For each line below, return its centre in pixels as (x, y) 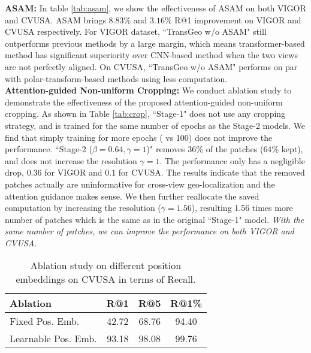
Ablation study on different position (106, 265)
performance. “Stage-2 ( (49, 149)
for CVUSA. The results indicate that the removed (212, 172)
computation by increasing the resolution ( (83, 208)
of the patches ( (235, 149)
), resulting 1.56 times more (242, 208)
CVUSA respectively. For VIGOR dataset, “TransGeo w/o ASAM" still (136, 31)
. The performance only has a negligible (232, 160)
